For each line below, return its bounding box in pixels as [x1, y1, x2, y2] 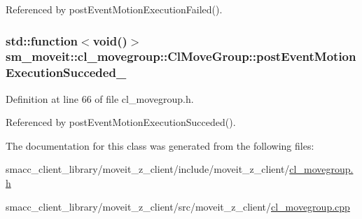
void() [92, 31, 127, 49]
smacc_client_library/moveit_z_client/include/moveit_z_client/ [6, 162, 290, 176]
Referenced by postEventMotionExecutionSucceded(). [6, 115, 236, 129]
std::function [6, 31, 78, 49]
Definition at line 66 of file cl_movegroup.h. [6, 91, 194, 106]
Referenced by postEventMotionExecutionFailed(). [6, 2, 223, 16]
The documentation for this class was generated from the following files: [6, 138, 314, 153]
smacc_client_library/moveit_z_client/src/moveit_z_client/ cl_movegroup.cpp [6, 199, 350, 213]
